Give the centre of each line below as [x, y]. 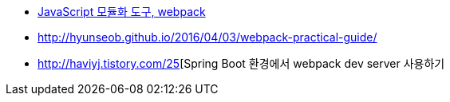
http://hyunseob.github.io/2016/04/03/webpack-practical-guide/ [207, 37]
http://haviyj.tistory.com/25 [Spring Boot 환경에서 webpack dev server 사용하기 [241, 63]
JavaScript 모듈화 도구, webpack [122, 12]
